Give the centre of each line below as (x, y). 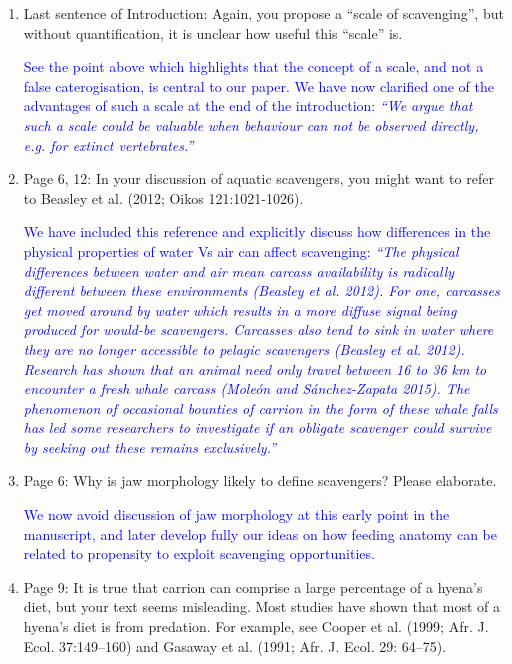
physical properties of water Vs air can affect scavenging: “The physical (241, 250)
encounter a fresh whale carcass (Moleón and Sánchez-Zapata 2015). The (246, 388)
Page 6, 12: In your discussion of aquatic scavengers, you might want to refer (258, 178)
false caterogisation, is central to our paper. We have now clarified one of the (258, 85)
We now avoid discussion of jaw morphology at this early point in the (236, 514)
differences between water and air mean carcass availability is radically (239, 270)
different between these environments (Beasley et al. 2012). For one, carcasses (261, 290)
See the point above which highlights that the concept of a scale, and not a (253, 66)
